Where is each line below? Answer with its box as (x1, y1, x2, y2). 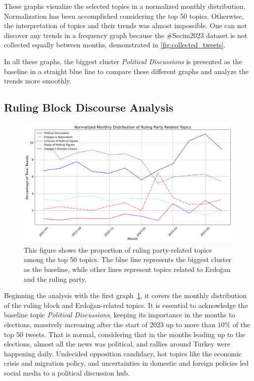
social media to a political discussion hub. (4, 367, 130, 378)
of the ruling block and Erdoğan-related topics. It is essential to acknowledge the (4, 300, 248, 310)
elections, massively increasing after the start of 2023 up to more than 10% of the (4, 319, 251, 329)
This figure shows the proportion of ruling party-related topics (24, 244, 212, 255)
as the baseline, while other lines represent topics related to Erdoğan (24, 264, 231, 274)
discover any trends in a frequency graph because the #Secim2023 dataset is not (4, 30, 248, 40)
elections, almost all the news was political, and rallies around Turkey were (4, 339, 231, 349)
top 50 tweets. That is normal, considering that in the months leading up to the (4, 329, 246, 339)
